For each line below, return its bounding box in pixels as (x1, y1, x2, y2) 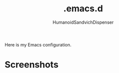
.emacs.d (63, 3, 103, 14)
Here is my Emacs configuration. (4, 41, 72, 47)
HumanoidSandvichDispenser (52, 19, 114, 25)
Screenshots (4, 59, 59, 71)
